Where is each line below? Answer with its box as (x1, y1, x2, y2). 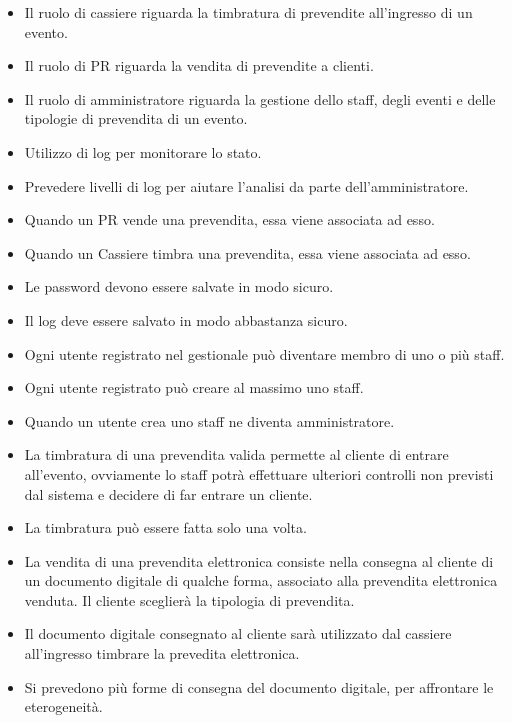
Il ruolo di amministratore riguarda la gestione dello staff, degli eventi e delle (24, 88, 496, 109)
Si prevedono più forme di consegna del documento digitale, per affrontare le (24, 676, 494, 697)
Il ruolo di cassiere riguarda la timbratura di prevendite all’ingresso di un (24, 2, 473, 22)
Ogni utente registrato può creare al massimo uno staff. (24, 377, 364, 398)
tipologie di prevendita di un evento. (24, 108, 248, 129)
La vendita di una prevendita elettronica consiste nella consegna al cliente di (24, 550, 494, 571)
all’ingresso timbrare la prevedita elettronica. (24, 643, 300, 664)
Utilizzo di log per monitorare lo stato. (24, 141, 262, 162)
